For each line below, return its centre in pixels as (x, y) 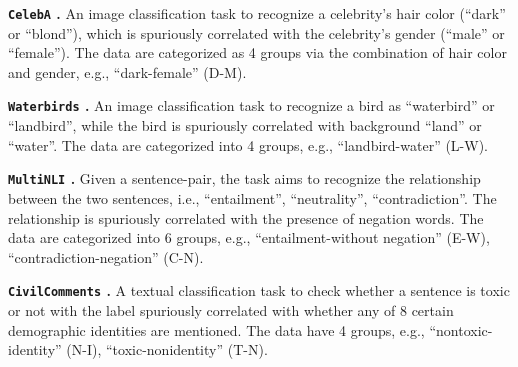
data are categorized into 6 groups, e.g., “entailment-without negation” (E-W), (249, 237)
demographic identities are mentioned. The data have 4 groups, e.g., (216, 329)
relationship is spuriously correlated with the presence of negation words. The (246, 217)
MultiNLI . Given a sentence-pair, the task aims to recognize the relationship (244, 178)
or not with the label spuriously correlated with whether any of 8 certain (231, 309)
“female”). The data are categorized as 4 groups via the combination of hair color (257, 52)
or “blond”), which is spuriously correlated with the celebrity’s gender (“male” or (256, 32)
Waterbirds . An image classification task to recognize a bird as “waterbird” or (251, 105)
